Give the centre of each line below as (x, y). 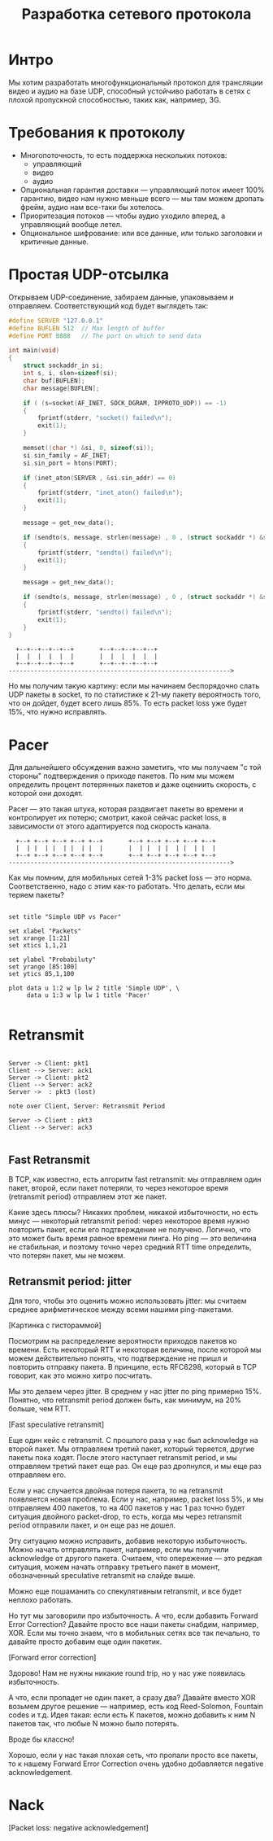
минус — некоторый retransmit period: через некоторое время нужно (129, 1221)
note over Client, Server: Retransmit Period (87, 1106)
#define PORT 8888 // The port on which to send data (105, 336)
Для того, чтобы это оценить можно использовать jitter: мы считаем (128, 1301)
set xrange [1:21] (39, 938)
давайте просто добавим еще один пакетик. (85, 1642)
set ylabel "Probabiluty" (52, 960)
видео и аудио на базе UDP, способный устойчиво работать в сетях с (130, 91)
